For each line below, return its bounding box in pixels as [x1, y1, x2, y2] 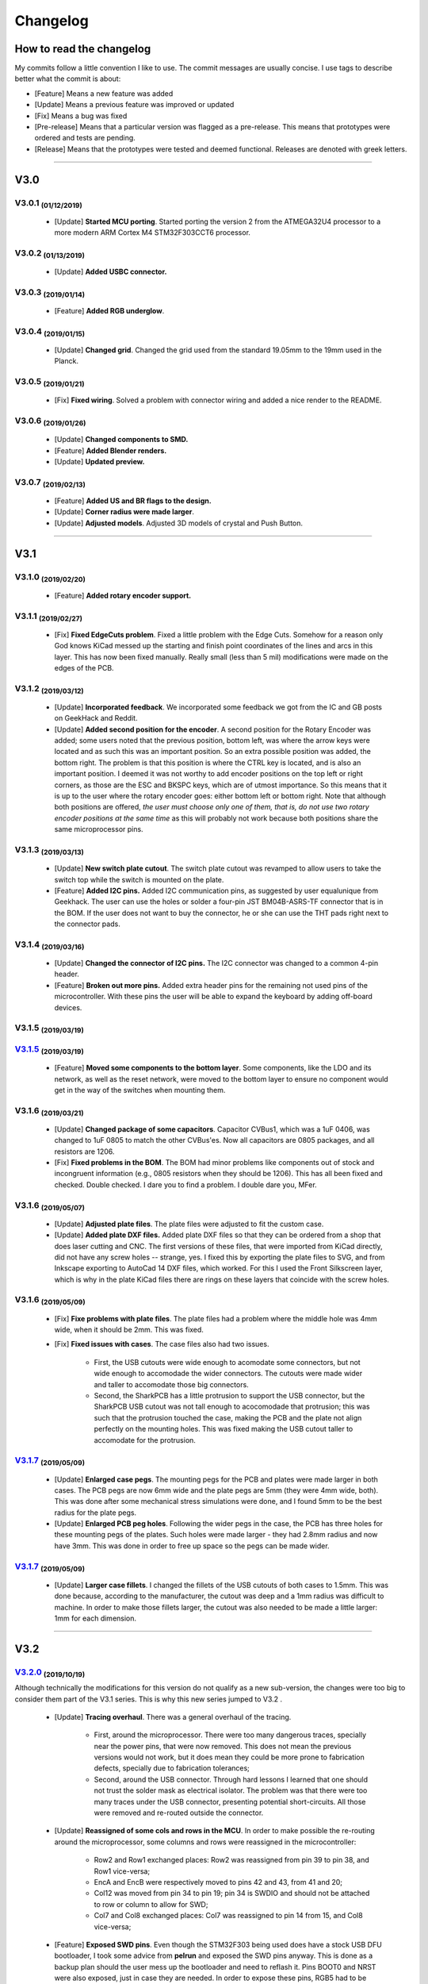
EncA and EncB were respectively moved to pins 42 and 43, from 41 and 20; [94, 1878, 343, 1886]
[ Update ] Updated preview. [54, 457, 145, 467]
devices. [54, 1002, 82, 1012]
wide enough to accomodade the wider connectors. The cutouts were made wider [94, 1369, 363, 1378]
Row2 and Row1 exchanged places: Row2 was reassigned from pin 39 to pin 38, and [94, 1855, 370, 1865]
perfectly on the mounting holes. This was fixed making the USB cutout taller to [94, 1425, 353, 1434]
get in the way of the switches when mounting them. [54, 1085, 226, 1094]
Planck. [54, 356, 79, 366]
